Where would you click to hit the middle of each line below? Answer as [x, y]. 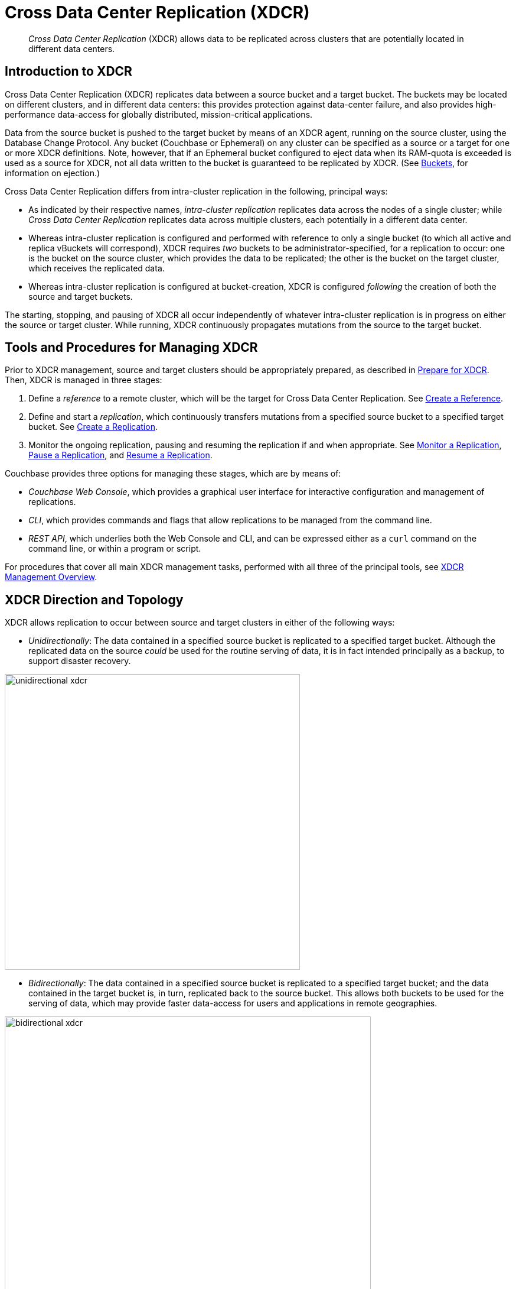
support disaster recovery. [80, 661]
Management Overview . [51, 577]
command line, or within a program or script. [115, 549]
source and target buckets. [81, 296]
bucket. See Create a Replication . [93, 427]
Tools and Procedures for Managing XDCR [131, 348]
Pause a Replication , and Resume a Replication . [120, 455]
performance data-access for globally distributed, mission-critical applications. [159, 114]
